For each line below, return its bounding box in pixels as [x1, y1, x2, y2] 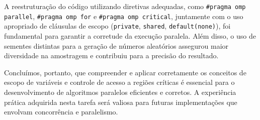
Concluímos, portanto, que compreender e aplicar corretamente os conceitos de [4, 67, 246, 77]
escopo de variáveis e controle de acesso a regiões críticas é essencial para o [4, 77, 235, 87]
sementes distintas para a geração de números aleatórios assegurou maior [4, 40, 229, 51]
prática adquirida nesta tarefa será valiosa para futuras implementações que [4, 96, 237, 107]
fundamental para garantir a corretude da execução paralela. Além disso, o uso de [4, 30, 256, 41]
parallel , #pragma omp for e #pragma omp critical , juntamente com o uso [4, 11, 243, 21]
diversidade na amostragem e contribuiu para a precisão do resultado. [4, 50, 219, 61]
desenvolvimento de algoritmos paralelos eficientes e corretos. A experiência [4, 86, 236, 97]
